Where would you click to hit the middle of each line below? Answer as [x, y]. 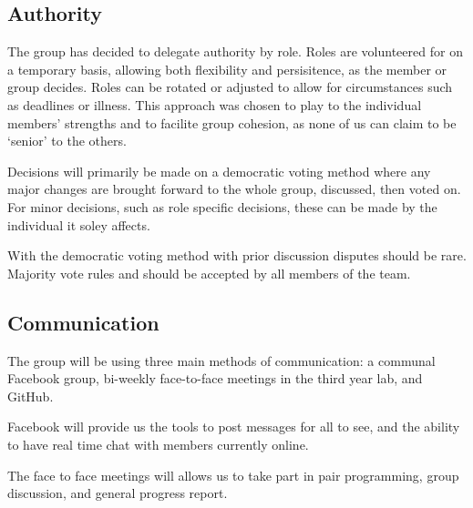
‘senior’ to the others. [67, 141]
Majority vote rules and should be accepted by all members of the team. [209, 273]
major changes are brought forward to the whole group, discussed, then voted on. [234, 189]
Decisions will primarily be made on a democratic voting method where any [219, 171]
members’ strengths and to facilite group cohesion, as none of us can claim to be [232, 122]
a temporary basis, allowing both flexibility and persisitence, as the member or [227, 69]
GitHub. [31, 396]
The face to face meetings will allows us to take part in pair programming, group [233, 475]
